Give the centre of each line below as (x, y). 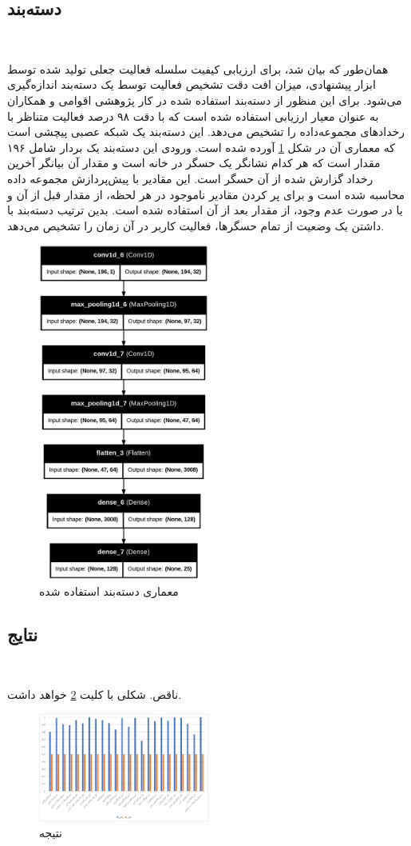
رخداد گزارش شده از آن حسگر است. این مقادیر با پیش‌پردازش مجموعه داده (190, 178)
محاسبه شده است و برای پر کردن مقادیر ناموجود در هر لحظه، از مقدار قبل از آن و (206, 194)
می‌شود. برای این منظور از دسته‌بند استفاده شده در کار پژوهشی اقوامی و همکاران (205, 100)
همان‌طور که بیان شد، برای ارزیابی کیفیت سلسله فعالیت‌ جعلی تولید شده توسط (198, 68)
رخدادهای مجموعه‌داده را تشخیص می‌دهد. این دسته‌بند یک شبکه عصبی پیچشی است (206, 132)
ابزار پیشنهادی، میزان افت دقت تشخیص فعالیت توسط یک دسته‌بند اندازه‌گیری (192, 84)
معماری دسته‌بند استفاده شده (109, 591)
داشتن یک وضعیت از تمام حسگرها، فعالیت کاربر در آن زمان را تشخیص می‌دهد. (196, 225)
